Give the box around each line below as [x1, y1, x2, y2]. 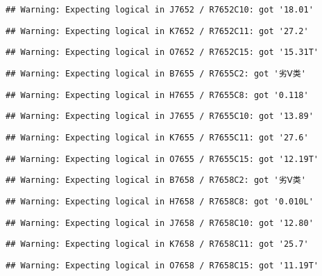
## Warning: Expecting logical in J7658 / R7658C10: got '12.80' [6, 218, 314, 228]
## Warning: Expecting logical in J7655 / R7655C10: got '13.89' [6, 111, 314, 122]
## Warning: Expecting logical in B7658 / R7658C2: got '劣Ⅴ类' [6, 175, 306, 186]
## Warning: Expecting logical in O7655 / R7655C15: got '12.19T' [6, 154, 319, 164]
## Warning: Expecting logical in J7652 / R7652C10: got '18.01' [6, 5, 314, 15]
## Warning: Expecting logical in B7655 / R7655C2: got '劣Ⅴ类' [6, 68, 306, 79]
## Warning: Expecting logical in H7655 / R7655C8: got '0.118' [6, 90, 309, 100]
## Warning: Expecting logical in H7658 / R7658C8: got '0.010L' [6, 196, 314, 206]
